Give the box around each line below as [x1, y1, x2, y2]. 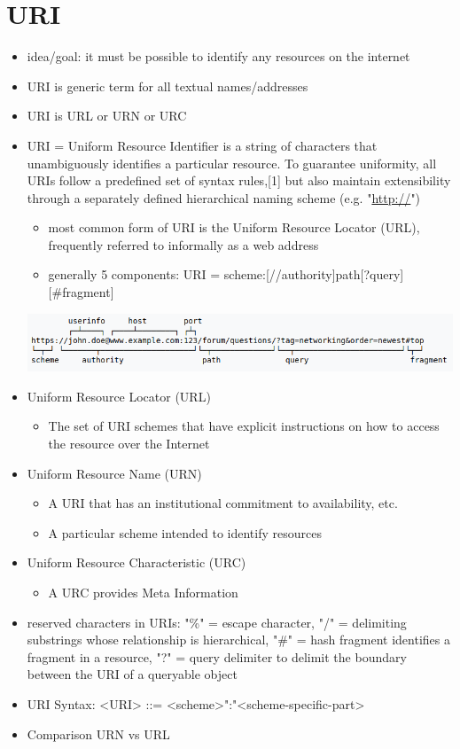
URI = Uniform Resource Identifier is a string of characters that [27, 136, 378, 154]
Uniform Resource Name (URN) [27, 464, 202, 482]
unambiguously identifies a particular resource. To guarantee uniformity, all [27, 153, 437, 172]
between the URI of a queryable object [27, 665, 238, 683]
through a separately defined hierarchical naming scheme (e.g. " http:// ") [27, 188, 421, 207]
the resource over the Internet [48, 434, 210, 453]
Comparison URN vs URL [27, 724, 170, 743]
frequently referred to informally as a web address [48, 235, 319, 254]
